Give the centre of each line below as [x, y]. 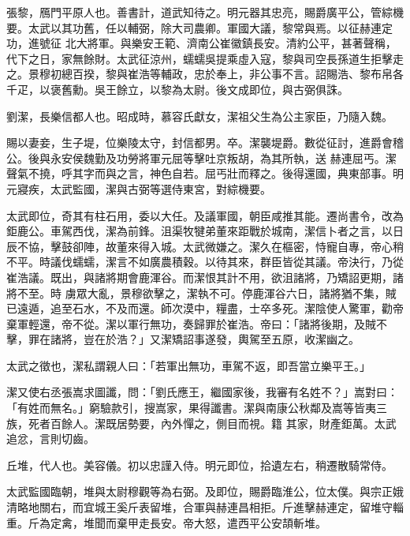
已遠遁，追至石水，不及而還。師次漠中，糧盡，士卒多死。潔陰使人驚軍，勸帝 [205, 308]
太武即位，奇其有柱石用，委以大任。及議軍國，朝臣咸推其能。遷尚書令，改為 [205, 215]
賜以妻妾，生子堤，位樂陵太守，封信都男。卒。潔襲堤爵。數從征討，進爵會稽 [205, 142]
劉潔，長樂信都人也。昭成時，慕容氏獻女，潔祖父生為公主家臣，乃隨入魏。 [199, 116]
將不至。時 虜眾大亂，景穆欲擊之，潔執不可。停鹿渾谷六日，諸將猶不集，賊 [201, 292]
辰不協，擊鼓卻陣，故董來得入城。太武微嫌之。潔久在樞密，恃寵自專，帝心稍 [205, 246]
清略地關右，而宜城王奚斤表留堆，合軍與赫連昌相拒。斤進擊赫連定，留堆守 [199, 507]
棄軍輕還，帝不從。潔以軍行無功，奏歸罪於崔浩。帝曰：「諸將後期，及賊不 [197, 323]
